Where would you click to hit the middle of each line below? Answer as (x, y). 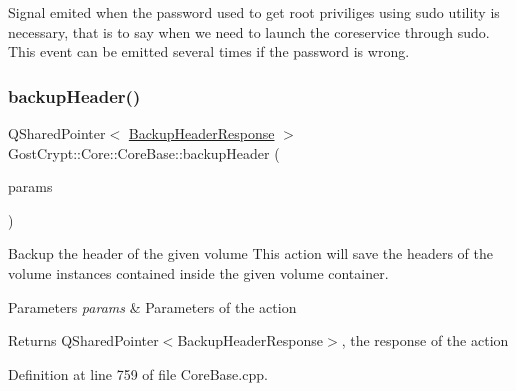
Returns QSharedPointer (83, 340)
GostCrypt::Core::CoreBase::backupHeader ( (144, 152)
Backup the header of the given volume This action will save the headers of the (251, 253)
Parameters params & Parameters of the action (152, 306)
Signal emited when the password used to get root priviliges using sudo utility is (254, 12)
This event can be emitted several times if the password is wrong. (209, 51)
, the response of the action (425, 340)
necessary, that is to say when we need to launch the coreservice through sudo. (249, 31)
